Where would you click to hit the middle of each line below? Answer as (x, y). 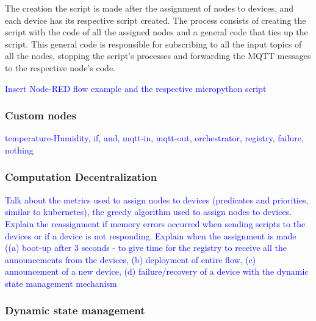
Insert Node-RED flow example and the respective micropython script (136, 88)
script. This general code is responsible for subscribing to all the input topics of (153, 44)
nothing (19, 150)
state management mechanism (61, 283)
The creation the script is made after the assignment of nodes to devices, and (149, 8)
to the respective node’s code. (60, 67)
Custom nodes (41, 115)
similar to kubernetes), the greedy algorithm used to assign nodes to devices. (149, 212)
